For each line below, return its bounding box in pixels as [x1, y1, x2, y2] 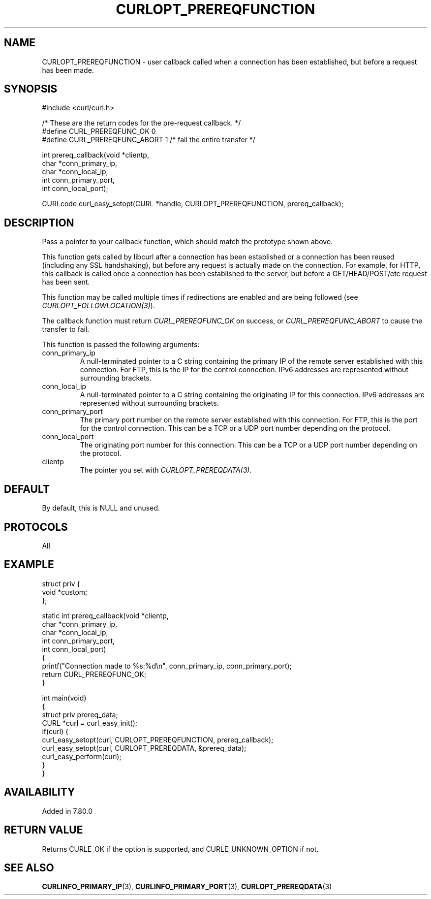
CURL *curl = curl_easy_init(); [42, 718, 137, 727]
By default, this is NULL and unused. [42, 504, 160, 513]
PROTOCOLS [4, 520, 68, 533]
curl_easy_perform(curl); [42, 752, 122, 761]
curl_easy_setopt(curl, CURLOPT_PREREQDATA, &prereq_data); [42, 743, 246, 752]
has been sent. [42, 278, 90, 287]
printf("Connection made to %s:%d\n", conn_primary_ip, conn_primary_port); [42, 661, 292, 670]
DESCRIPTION [4, 216, 74, 229]
